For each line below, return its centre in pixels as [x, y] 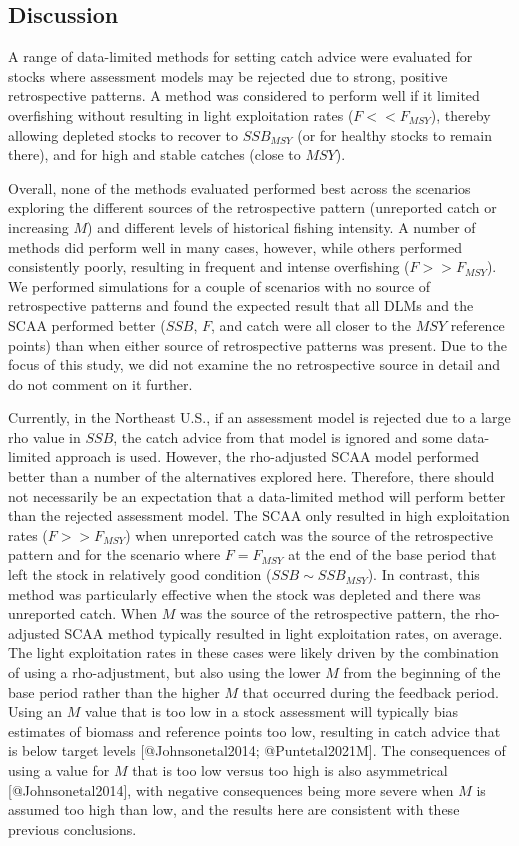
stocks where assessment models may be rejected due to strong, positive [228, 75]
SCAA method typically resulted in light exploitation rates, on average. [283, 632]
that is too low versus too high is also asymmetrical [290, 769]
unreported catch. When [83, 613]
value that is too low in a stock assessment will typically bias [272, 711]
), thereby [460, 114]
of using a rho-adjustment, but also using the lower [164, 672]
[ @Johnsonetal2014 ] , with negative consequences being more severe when [231, 789]
